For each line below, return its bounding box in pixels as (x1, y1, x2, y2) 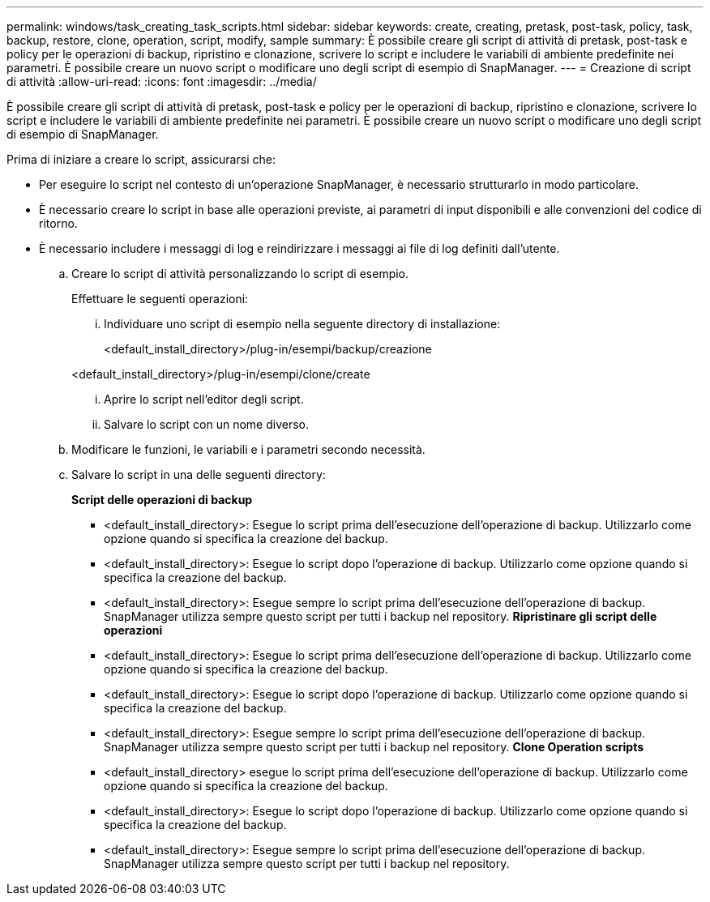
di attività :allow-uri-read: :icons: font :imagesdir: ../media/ (6, 75, 317, 88)
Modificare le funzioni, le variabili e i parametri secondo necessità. (71, 442, 426, 456)
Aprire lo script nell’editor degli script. (104, 392, 304, 406)
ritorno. (39, 216, 78, 230)
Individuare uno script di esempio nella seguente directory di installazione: (104, 317, 501, 331)
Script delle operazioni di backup (71, 493, 253, 507)
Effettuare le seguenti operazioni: (71, 292, 249, 306)
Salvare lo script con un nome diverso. (104, 417, 310, 431)
